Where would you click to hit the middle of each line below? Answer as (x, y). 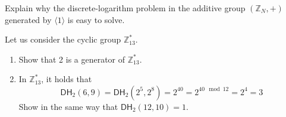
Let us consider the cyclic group (63, 39)
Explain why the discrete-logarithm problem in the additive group (125, 8)
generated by (28, 19)
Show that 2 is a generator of (72, 59)
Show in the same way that (68, 106)
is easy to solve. (96, 19)
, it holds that (67, 79)
